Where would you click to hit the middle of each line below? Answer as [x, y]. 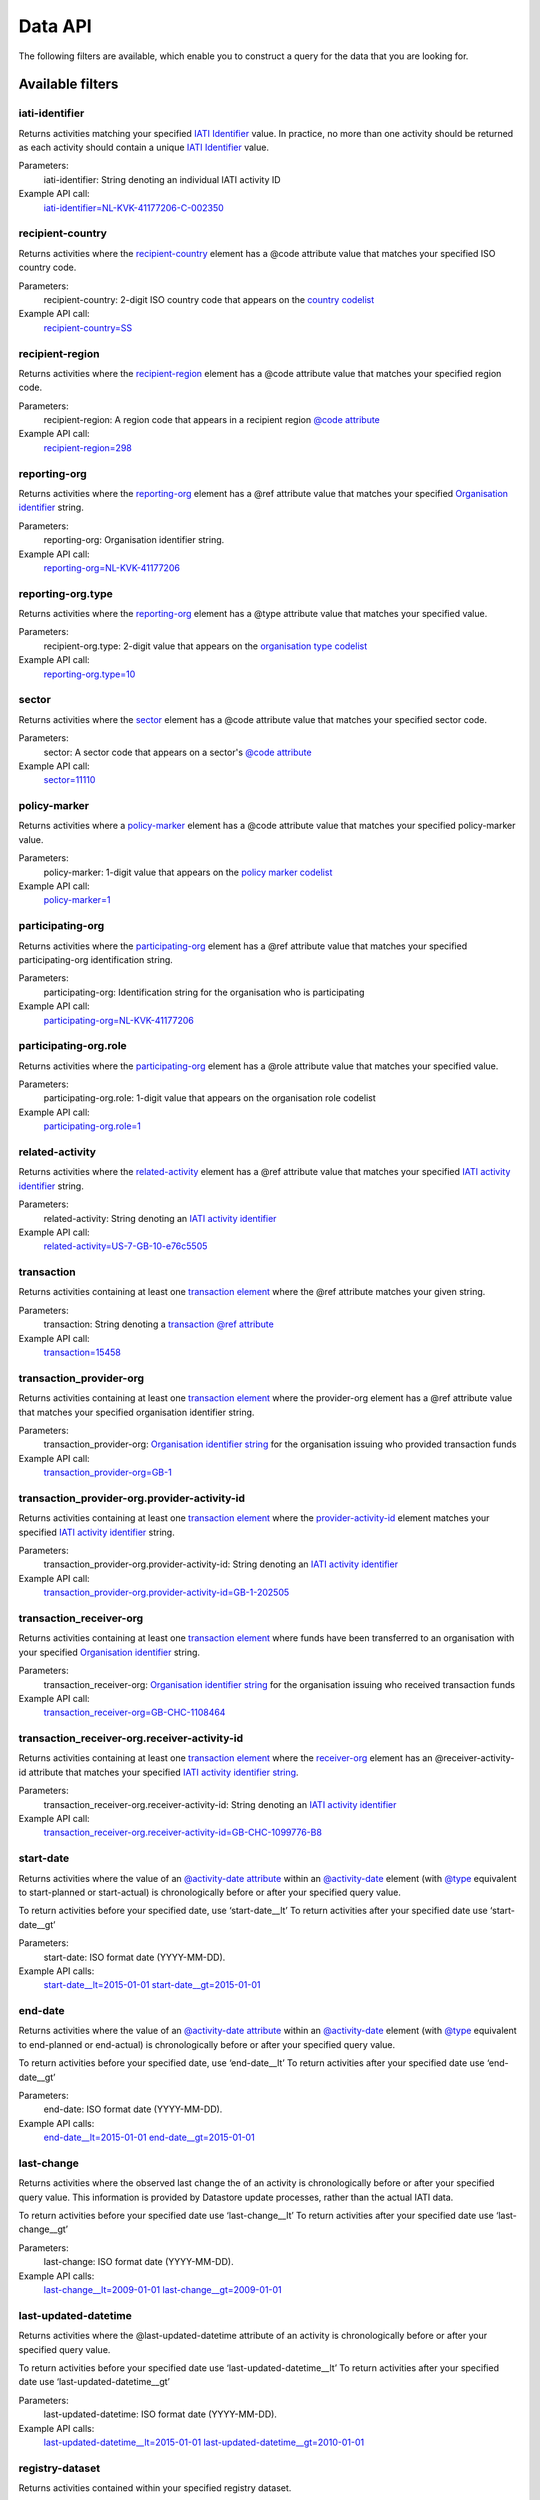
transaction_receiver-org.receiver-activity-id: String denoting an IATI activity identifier [220, 1804]
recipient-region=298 [87, 447]
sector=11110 [69, 780]
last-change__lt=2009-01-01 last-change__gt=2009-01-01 [162, 2290]
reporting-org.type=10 [89, 674]
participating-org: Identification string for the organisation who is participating [204, 992]
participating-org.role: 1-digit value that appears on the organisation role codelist [210, 1098]
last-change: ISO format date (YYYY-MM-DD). [138, 2262]
